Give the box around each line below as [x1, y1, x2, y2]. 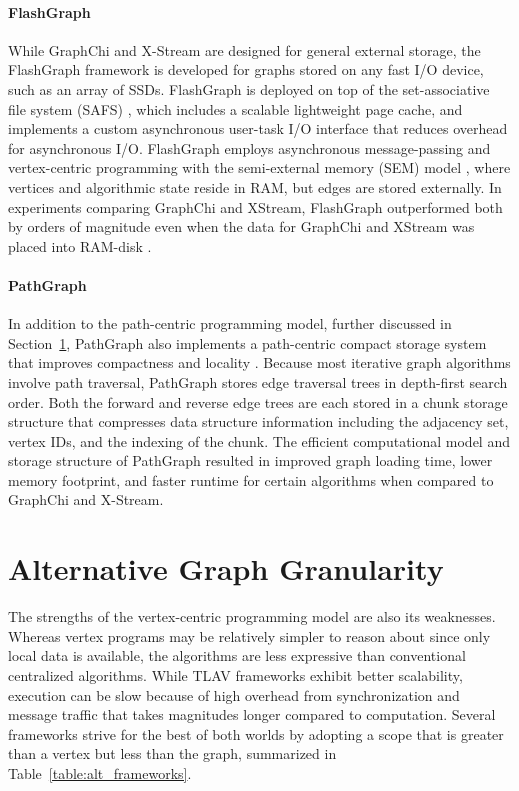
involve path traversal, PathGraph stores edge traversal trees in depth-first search [8, 371, 508, 392]
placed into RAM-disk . [8, 235, 152, 256]
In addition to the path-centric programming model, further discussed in [8, 313, 452, 334]
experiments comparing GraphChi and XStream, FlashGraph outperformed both [8, 196, 503, 217]
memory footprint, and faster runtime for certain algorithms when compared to [8, 469, 494, 490]
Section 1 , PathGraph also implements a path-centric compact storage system [8, 332, 487, 353]
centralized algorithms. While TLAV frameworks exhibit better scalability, [8, 664, 463, 685]
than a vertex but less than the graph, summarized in [8, 743, 337, 764]
